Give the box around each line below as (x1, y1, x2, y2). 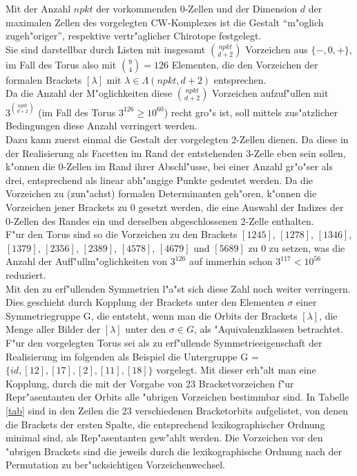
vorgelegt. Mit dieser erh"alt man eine (156, 363, 316, 377)
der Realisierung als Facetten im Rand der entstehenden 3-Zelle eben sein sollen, (6, 145, 346, 160)
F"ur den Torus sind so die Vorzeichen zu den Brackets (6, 227, 238, 241)
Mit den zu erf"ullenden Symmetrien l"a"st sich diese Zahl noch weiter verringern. (6, 281, 351, 295)
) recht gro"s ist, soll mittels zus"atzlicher (164, 104, 338, 119)
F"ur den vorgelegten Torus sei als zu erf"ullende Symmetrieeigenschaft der (6, 335, 322, 349)
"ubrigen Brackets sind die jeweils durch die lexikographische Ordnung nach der (6, 443, 342, 458)
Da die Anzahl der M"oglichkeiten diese (6, 86, 173, 100)
